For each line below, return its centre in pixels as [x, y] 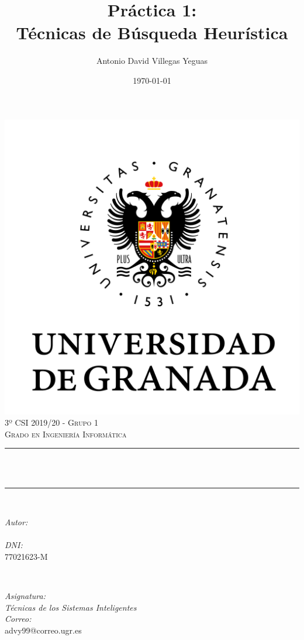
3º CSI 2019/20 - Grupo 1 [51, 422]
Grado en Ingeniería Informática [66, 434]
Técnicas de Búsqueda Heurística [152, 32]
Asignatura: [25, 596]
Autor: [16, 522]
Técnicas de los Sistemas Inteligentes [71, 607]
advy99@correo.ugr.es [43, 630]
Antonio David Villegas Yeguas [152, 61]
